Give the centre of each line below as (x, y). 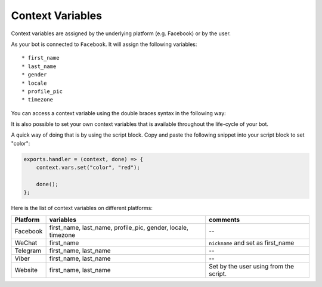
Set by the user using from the (252, 266)
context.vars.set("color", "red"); (88, 168)
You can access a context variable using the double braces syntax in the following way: (118, 113)
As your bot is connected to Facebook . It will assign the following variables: (104, 44)
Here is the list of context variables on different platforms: (82, 208)
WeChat (26, 243)
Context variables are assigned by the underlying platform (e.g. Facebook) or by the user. (121, 33)
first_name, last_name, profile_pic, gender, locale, (119, 227)
